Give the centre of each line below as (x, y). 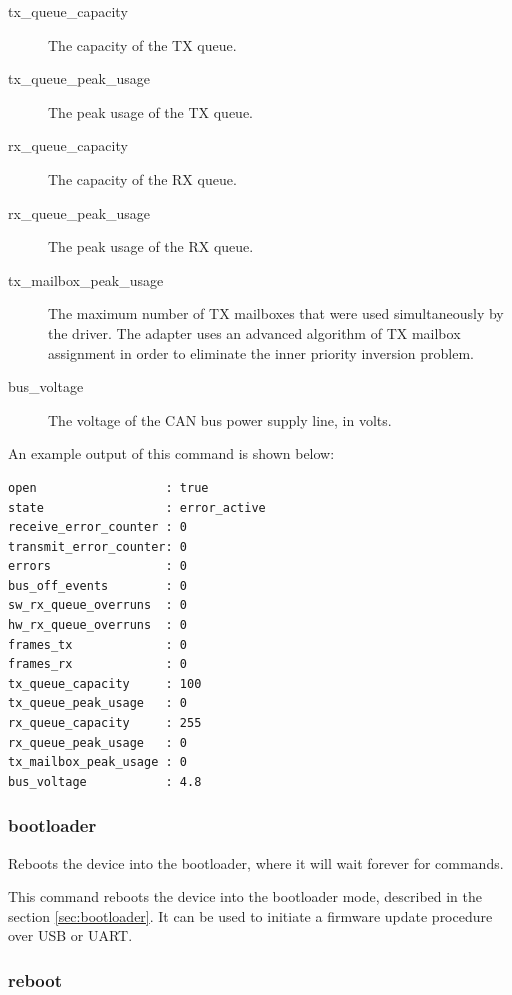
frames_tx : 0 (97, 644)
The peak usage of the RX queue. (151, 246)
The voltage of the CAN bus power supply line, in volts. (220, 419)
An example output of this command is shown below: (171, 453)
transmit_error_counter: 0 (97, 546)
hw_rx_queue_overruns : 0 (97, 625)
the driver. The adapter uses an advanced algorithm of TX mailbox (254, 332)
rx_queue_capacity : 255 (105, 723)
